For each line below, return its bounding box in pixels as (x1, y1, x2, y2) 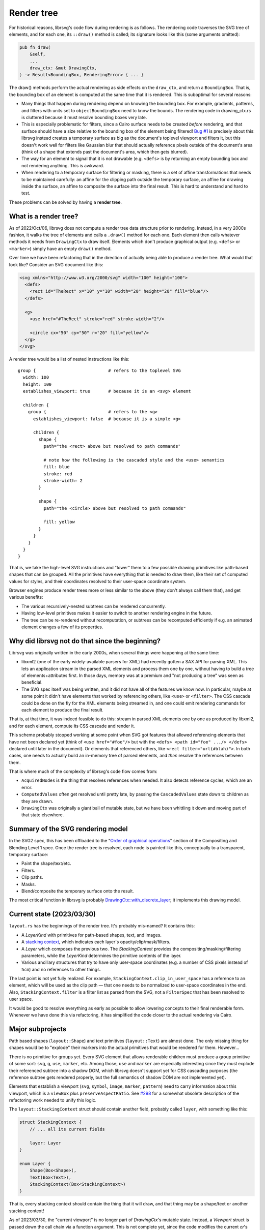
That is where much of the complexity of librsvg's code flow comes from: (9, 769, 158, 774)
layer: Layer (29, 1140, 61, 1146)
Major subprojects (9, 1025, 66, 1033)
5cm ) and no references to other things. (21, 966, 101, 972)
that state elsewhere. (21, 812, 64, 818)
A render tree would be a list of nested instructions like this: (9, 356, 130, 362)
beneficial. (21, 679, 43, 685)
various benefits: (9, 594, 44, 600)
